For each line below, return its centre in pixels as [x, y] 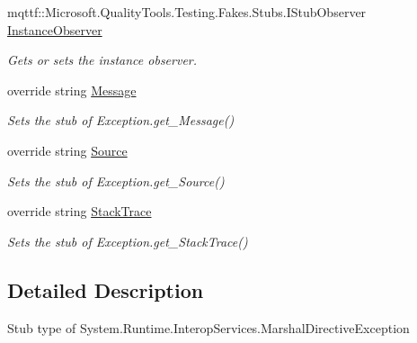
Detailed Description [106, 289]
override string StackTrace [80, 211]
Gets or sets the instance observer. [102, 60]
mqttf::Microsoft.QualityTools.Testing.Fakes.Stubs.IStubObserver [187, 12]
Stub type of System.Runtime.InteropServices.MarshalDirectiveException [208, 327]
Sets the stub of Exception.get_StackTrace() [128, 241]
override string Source [67, 150]
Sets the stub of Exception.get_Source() [116, 181]
